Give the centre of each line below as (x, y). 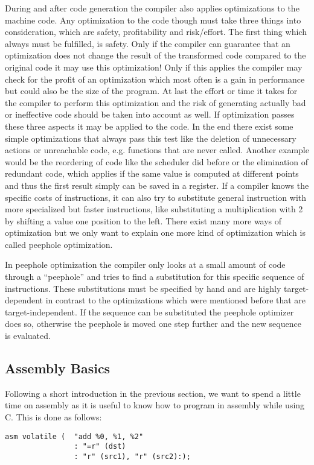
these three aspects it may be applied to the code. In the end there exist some (149, 126)
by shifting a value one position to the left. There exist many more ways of (143, 220)
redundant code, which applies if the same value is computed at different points (152, 173)
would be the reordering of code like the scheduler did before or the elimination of (156, 161)
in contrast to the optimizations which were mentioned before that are (176, 300)
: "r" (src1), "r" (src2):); (132, 456)
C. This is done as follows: (53, 417)
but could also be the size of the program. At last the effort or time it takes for (151, 91)
